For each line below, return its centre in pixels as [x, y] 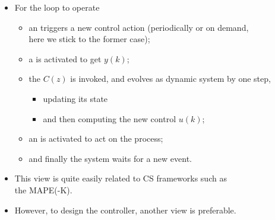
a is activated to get [65, 58]
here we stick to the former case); [89, 39]
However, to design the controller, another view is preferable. [125, 210]
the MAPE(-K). [43, 189]
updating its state [75, 98]
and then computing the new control [110, 118]
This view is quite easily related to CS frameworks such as [121, 178]
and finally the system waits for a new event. [110, 158]
